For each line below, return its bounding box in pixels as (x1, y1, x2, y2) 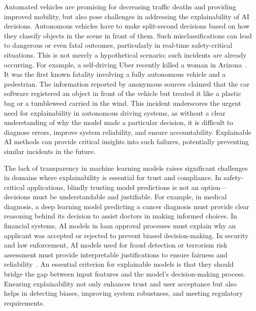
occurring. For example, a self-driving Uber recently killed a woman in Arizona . (4, 59, 248, 69)
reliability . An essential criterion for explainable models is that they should (4, 259, 234, 269)
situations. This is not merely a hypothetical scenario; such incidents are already (4, 49, 247, 60)
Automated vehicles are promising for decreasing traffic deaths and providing (4, 1, 236, 11)
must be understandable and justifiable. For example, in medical (32, 191, 227, 202)
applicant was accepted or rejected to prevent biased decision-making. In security (4, 230, 249, 240)
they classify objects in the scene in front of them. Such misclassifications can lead (4, 30, 252, 40)
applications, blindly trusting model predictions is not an (27, 182, 199, 192)
